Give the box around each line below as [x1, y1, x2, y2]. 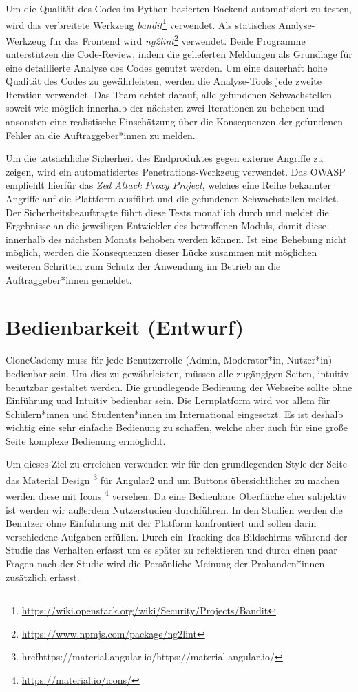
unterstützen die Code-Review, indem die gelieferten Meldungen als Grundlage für [6, 47, 352, 61]
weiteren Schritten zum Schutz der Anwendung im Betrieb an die [6, 259, 281, 273]
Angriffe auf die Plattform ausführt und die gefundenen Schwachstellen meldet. [6, 191, 339, 206]
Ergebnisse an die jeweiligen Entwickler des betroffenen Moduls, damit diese [6, 218, 326, 233]
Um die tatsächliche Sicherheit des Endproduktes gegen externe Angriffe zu [6, 151, 324, 165]
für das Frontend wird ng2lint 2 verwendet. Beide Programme [50, 31, 306, 48]
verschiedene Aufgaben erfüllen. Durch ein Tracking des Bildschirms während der [6, 529, 348, 543]
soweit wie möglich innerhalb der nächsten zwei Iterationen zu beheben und [6, 101, 325, 115]
